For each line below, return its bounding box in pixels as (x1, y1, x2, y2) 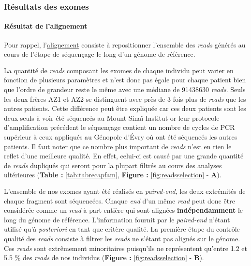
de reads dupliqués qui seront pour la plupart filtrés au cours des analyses (4, 160, 222, 170)
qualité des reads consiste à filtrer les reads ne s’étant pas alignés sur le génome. (4, 233, 240, 243)
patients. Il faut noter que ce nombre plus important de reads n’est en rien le (4, 141, 232, 151)
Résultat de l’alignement (4, 21, 88, 31)
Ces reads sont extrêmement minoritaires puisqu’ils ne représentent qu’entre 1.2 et (4, 243, 247, 253)
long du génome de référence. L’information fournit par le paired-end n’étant (4, 214, 230, 224)
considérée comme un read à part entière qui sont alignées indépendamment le (4, 205, 243, 215)
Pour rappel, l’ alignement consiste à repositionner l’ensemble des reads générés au (4, 39, 246, 49)
